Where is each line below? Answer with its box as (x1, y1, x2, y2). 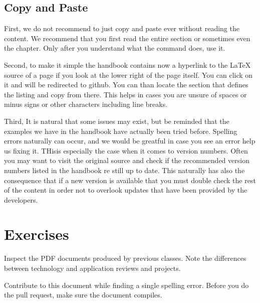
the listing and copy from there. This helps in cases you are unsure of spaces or (4, 89, 247, 99)
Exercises (4, 224, 69, 244)
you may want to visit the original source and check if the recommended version (4, 155, 249, 166)
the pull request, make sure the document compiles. (4, 289, 162, 300)
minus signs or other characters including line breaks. (4, 99, 168, 109)
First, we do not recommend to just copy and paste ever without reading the (4, 23, 239, 34)
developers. (4, 194, 38, 205)
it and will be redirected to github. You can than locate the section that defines (4, 79, 248, 90)
